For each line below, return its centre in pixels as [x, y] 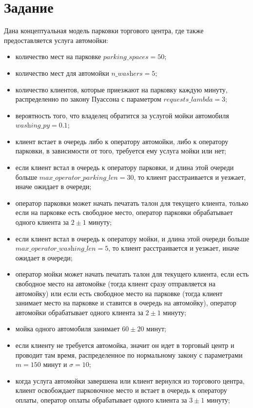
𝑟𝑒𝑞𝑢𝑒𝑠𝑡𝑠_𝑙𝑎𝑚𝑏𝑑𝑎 [188, 100]
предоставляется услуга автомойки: [56, 40]
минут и [55, 364]
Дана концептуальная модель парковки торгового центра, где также [104, 31]
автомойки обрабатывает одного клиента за [79, 312]
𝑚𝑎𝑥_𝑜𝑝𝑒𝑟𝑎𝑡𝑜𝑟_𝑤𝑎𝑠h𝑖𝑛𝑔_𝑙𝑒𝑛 [56, 249]
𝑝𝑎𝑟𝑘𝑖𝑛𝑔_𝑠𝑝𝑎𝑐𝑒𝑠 [126, 57]
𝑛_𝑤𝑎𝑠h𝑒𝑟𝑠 [127, 74]
